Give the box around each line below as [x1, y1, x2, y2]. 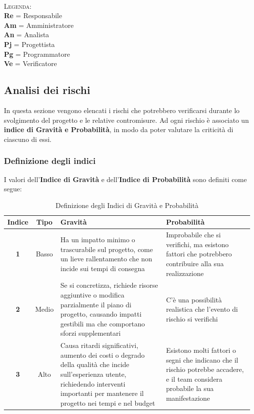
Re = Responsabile [4, 10, 62, 21]
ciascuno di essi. [4, 134, 52, 144]
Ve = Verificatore [4, 58, 57, 69]
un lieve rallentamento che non [60, 253, 152, 264]
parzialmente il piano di [60, 299, 131, 309]
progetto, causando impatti [60, 309, 142, 319]
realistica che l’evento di [166, 304, 238, 314]
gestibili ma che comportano [60, 318, 145, 328]
